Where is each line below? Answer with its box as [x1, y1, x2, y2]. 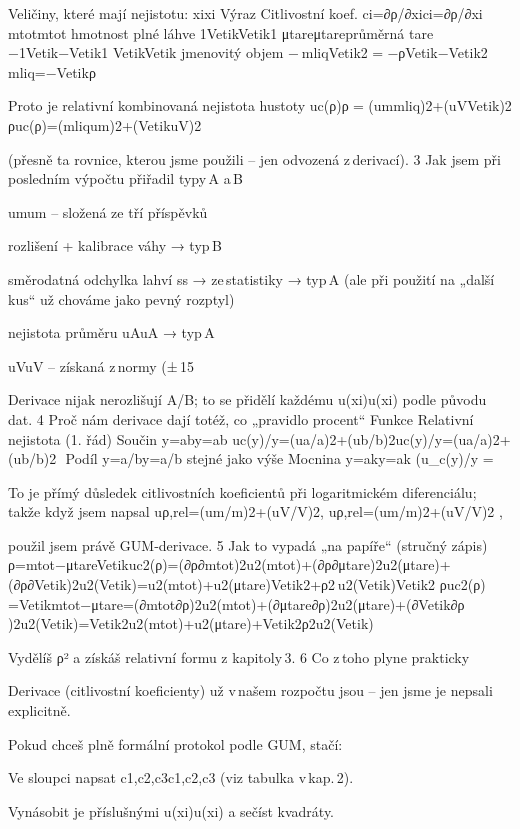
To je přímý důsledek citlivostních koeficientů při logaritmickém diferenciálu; [8, 481, 477, 502]
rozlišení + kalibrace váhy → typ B [8, 235, 222, 256]
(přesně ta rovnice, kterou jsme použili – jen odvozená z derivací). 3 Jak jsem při [8, 148, 501, 169]
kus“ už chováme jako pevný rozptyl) [8, 288, 235, 309]
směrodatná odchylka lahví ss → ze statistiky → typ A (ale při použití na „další [8, 268, 495, 289]
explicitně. [8, 700, 71, 721]
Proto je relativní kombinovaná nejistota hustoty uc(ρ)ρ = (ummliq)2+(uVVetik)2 [8, 95, 512, 116]
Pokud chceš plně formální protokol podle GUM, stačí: [8, 733, 343, 754]
